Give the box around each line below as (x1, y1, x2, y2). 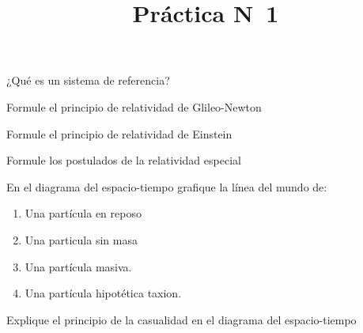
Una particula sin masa (25, 231, 138, 248)
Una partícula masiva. (25, 258, 132, 274)
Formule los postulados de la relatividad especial (6, 152, 241, 168)
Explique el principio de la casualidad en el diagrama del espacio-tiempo (6, 311, 357, 327)
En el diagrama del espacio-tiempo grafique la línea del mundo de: (6, 178, 327, 195)
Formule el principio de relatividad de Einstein (6, 125, 233, 142)
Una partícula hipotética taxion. (25, 285, 182, 301)
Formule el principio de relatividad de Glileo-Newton (6, 98, 262, 115)
